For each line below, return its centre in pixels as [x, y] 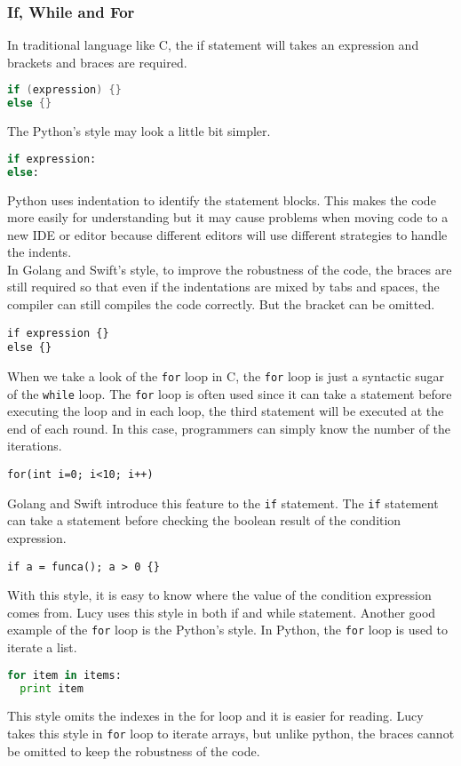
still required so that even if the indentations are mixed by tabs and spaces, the [223, 287]
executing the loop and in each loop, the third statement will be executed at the [226, 411]
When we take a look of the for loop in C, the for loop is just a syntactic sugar [226, 375]
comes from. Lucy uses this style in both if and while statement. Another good [222, 612]
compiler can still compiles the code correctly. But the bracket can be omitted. [221, 304]
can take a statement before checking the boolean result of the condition [204, 520]
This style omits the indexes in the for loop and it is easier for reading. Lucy [215, 716]
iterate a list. [42, 647]
